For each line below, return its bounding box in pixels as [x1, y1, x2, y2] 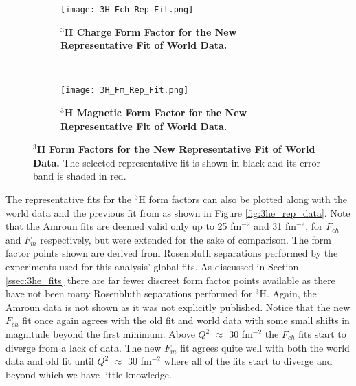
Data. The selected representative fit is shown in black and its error [33, 155, 321, 169]
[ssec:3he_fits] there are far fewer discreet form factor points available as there [5, 272, 335, 287]
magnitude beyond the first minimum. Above [5, 327, 195, 341]
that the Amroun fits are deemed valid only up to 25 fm [5, 219, 242, 233]
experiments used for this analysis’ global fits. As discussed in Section [5, 259, 299, 274]
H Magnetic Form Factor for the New [64, 105, 247, 120]
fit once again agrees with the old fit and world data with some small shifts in [22, 313, 350, 328]
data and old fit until [5, 354, 94, 368]
